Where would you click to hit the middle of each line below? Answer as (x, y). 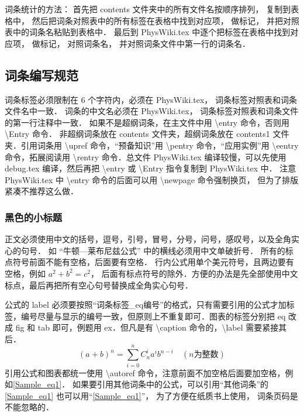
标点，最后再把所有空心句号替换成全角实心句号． (99, 285)
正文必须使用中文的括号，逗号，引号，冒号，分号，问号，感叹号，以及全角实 (152, 239)
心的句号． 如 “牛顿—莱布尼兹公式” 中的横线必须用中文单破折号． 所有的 (145, 250)
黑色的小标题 (34, 217)
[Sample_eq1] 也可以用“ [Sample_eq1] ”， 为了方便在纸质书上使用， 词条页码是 (151, 395)
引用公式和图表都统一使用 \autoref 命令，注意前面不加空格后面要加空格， (145, 372)
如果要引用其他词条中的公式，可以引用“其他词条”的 (170, 384)
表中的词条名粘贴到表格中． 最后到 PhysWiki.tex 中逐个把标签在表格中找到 (148, 32)
